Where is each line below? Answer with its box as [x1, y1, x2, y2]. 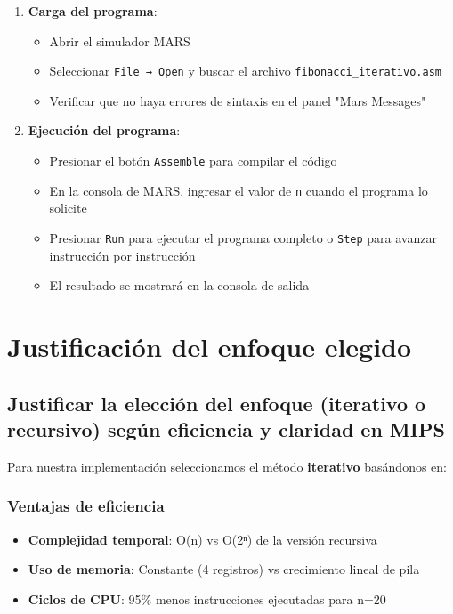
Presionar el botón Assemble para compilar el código [49, 151, 337, 170]
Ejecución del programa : [28, 121, 181, 140]
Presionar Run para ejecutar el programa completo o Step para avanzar [49, 228, 437, 246]
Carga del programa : [28, 2, 158, 20]
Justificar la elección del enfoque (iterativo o [7, 389, 426, 416]
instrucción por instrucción [49, 246, 196, 264]
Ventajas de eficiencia [7, 495, 165, 517]
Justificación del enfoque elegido [7, 327, 412, 364]
